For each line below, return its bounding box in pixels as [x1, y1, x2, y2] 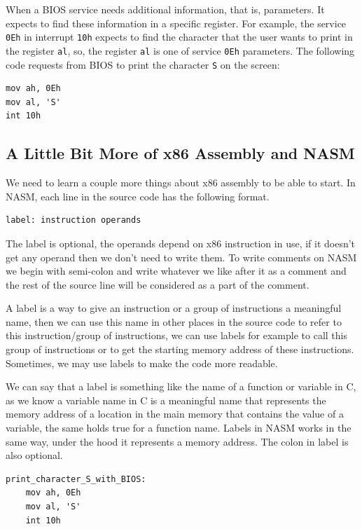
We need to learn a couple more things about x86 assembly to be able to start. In [6, 175, 356, 190]
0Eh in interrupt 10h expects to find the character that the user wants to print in [6, 29, 353, 44]
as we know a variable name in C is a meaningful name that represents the [6, 392, 326, 407]
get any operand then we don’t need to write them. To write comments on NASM [6, 249, 357, 264]
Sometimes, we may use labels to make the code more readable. [6, 355, 278, 370]
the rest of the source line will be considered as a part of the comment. [6, 277, 309, 291]
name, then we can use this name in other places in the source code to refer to [6, 314, 342, 329]
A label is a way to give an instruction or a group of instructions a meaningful [6, 301, 342, 315]
